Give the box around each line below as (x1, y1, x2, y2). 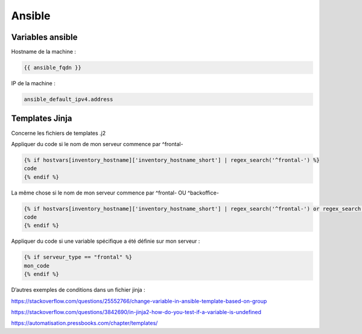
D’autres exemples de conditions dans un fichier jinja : (11, 286, 145, 294)
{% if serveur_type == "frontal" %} (24, 254, 133, 261)
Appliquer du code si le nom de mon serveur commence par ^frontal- (11, 140, 183, 147)
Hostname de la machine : (11, 48, 77, 56)
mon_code (24, 262, 50, 269)
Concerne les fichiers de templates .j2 (11, 129, 106, 136)
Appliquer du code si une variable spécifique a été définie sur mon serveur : (11, 237, 200, 245)
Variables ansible (11, 32, 78, 42)
